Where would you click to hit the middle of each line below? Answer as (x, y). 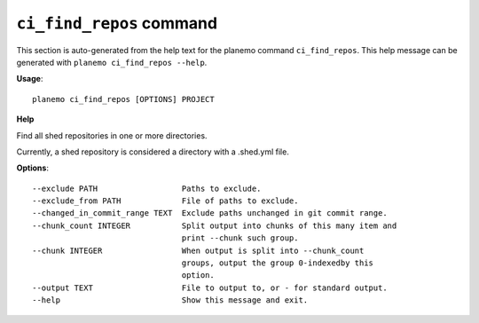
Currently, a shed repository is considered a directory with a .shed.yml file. (153, 152)
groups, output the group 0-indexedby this (278, 263)
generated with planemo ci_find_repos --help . (112, 62)
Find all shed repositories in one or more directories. (112, 135)
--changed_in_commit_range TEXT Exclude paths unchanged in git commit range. (210, 213)
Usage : (30, 79)
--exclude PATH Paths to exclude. (147, 188)
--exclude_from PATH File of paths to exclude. (165, 201)
